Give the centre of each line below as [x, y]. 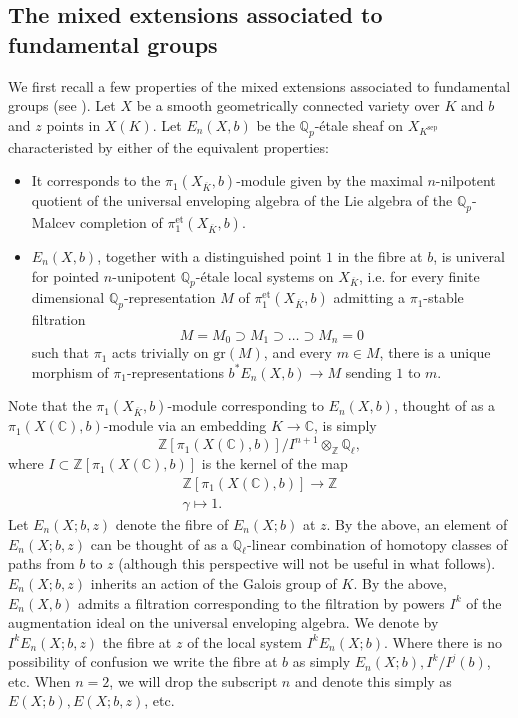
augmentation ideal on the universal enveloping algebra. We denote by [223, 622]
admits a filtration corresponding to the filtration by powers [261, 602]
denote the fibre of [172, 523]
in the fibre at [380, 255]
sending [368, 371]
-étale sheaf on [358, 124]
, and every [297, 352]
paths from [41, 563]
